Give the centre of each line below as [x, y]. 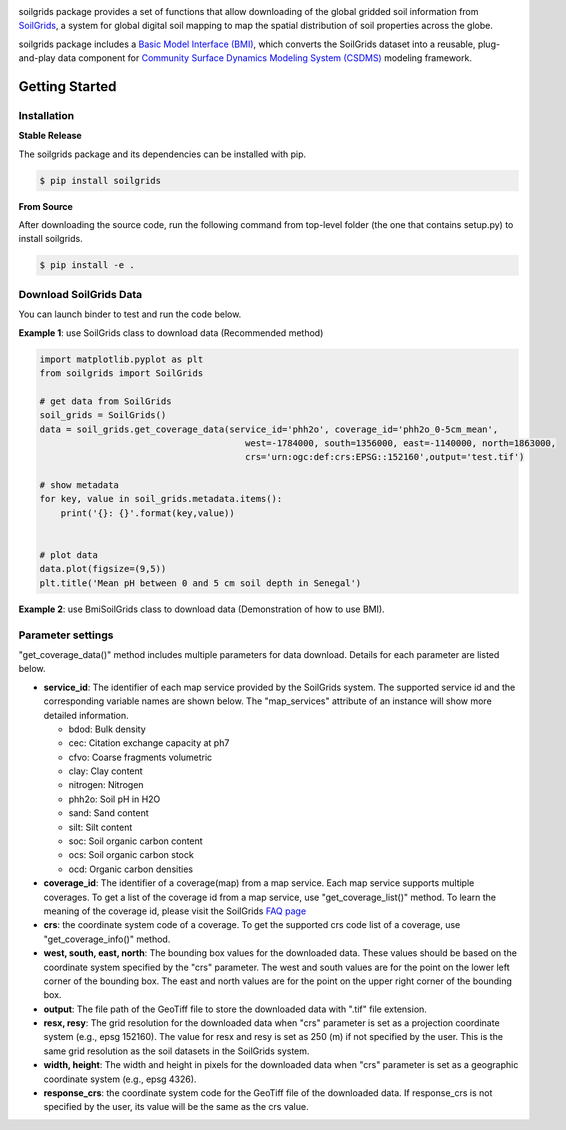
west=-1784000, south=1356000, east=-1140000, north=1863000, [401, 443]
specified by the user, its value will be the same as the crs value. [176, 1107]
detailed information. [86, 715]
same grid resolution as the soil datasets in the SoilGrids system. [176, 1051]
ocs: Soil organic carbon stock [131, 855]
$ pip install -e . [87, 265]
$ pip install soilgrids [100, 180]
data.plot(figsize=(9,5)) [103, 569]
